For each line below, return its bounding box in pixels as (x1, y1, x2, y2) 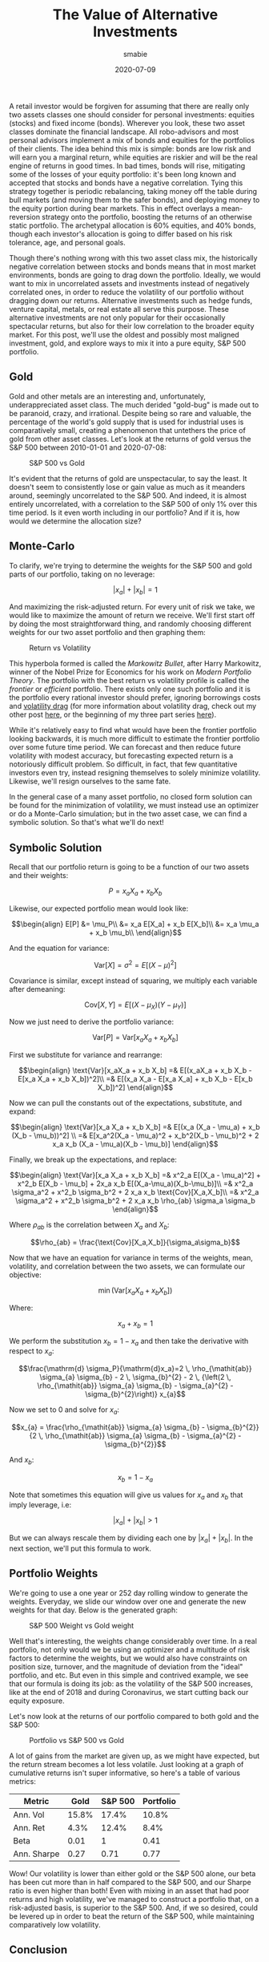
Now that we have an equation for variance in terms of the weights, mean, (9, 1253, 253, 1263)
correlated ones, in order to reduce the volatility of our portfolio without (9, 287, 244, 297)
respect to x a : (9, 1346, 54, 1358)
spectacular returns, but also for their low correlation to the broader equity (9, 321, 255, 330)
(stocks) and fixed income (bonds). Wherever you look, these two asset (9, 118, 245, 127)
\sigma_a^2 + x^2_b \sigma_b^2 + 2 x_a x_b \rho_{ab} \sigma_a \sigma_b (15, 1196, 255, 1206)
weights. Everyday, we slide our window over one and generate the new (9, 1596, 247, 1606)
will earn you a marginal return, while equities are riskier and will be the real (9, 152, 259, 162)
